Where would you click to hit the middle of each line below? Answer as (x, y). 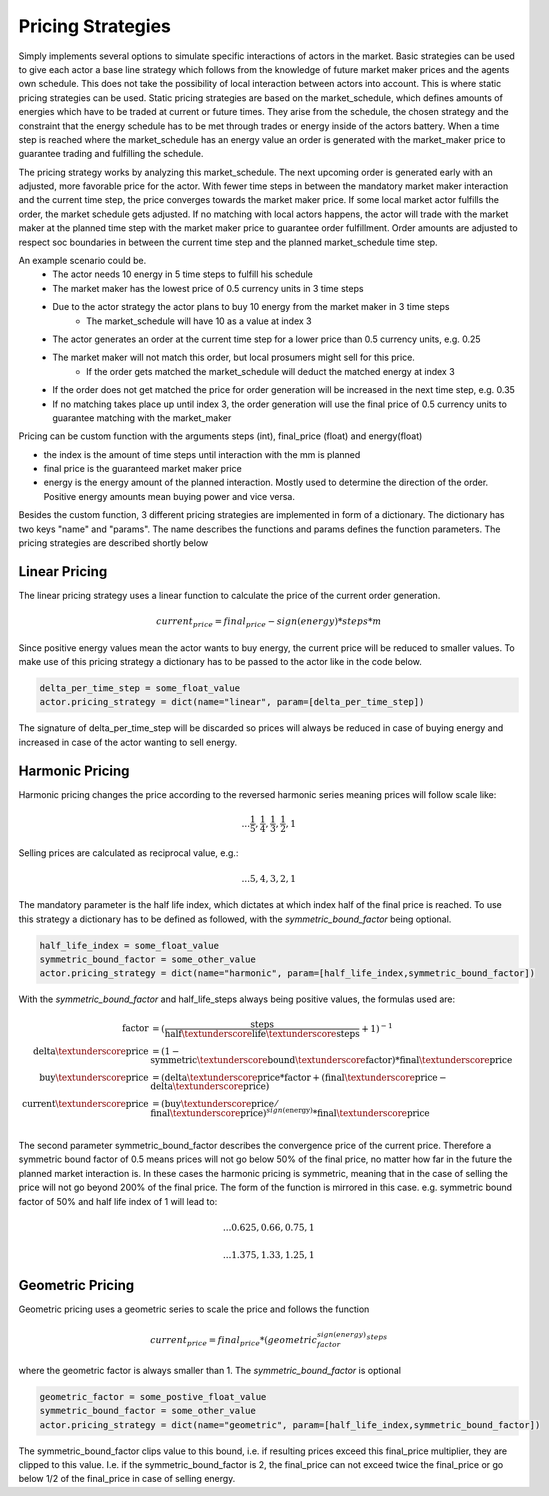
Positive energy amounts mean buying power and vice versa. (169, 496)
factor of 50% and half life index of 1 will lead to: (118, 1201)
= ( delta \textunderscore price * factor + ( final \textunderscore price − (299, 1077)
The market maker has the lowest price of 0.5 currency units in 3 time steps (208, 288)
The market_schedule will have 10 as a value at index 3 (199, 321)
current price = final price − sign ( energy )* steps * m (269, 622)
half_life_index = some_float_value (129, 945)
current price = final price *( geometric (234, 1341)
